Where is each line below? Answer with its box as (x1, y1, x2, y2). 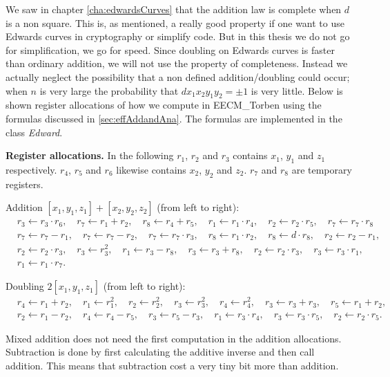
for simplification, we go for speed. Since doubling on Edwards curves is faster (6, 42, 335, 57)
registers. (6, 176, 43, 191)
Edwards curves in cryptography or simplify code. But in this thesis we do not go (6, 29, 350, 44)
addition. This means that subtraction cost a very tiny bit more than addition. (6, 358, 339, 372)
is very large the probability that (39, 83, 179, 98)
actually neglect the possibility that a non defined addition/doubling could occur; (6, 69, 350, 84)
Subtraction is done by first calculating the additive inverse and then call (6, 344, 315, 359)
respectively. (6, 162, 57, 176)
